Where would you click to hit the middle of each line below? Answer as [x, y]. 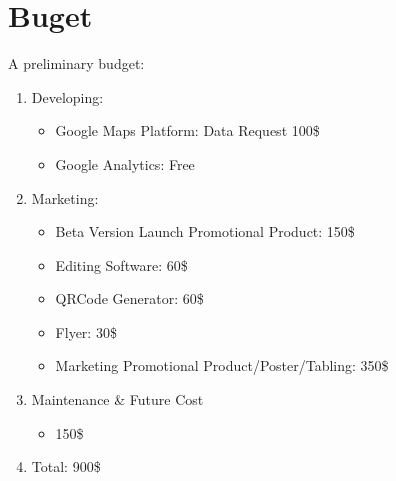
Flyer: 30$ [86, 331]
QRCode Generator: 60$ [129, 298]
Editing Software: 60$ [121, 264]
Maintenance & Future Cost [117, 399]
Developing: [67, 96]
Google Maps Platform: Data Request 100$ [187, 130]
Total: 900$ [66, 466]
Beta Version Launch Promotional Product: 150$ [205, 231]
